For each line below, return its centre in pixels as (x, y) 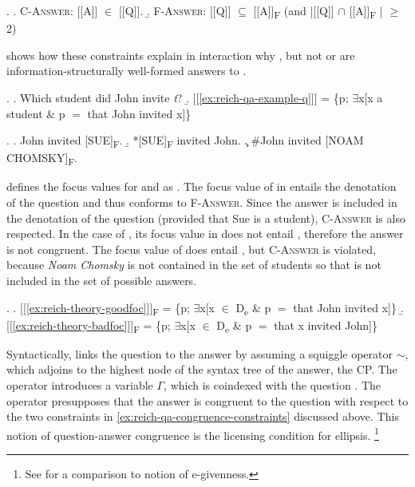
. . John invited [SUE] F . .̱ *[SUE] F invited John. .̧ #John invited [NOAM (185, 141)
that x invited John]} (326, 325)
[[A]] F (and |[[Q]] (294, 12)
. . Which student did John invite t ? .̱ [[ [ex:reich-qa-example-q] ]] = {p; (178, 97)
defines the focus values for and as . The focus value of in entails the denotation (202, 186)
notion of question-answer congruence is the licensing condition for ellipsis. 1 (193, 434)
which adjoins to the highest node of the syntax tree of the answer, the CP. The (202, 369)
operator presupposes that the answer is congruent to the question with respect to (207, 400)
